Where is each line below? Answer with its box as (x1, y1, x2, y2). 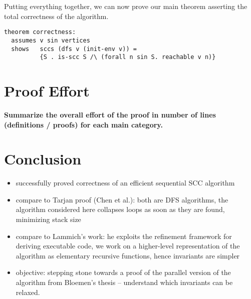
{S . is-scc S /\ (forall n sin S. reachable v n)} (40, 53, 216, 61)
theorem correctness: (4, 28, 76, 36)
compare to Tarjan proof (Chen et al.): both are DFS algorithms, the (16, 194, 228, 204)
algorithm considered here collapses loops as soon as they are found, (16, 204, 225, 214)
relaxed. (16, 286, 40, 297)
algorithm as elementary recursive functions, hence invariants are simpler (16, 250, 240, 260)
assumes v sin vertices (11, 36, 90, 44)
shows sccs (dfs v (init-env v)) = (11, 45, 137, 52)
